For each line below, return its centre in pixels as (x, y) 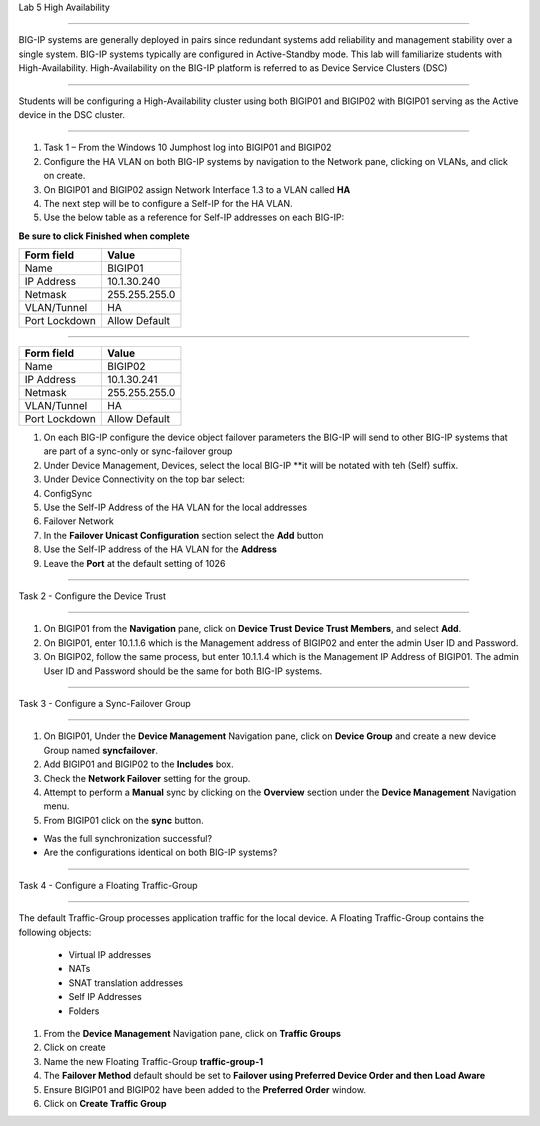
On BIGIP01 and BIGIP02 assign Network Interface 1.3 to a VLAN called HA (197, 189)
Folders (84, 1011)
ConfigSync (68, 493)
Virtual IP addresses (110, 955)
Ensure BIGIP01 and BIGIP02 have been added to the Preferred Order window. (205, 1089)
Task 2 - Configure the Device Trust (92, 596)
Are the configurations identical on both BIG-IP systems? (160, 852)
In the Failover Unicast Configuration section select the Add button (183, 535)
